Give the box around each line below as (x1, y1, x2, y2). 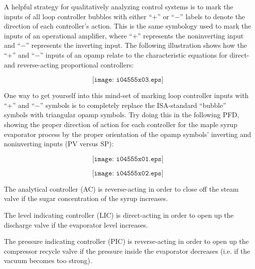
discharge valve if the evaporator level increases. (4, 219, 148, 230)
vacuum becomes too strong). (4, 255, 92, 266)
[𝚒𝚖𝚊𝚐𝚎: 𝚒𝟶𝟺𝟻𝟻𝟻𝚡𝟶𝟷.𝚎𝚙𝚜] (92, 155, 164, 163)
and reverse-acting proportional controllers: (4, 59, 134, 69)
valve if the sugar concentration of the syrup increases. (4, 193, 168, 203)
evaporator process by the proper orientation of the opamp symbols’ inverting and (4, 129, 252, 139)
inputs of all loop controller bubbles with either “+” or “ (4, 11, 175, 21)
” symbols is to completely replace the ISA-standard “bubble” (40, 100, 227, 110)
